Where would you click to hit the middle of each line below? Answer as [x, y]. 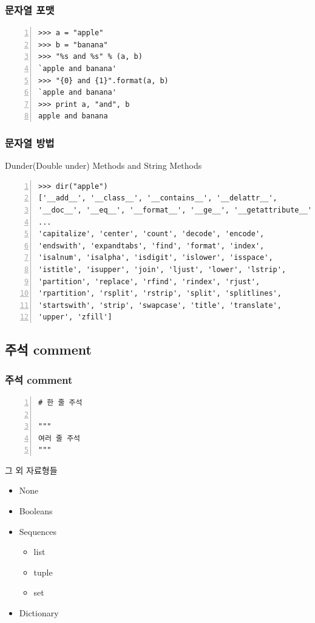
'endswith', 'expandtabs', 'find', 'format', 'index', [151, 246]
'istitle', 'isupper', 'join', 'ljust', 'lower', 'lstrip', [162, 269]
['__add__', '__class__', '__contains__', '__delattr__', [158, 198]
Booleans [36, 511]
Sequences [38, 531]
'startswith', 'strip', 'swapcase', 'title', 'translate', [160, 305]
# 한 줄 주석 [60, 402]
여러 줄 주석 [59, 438]
